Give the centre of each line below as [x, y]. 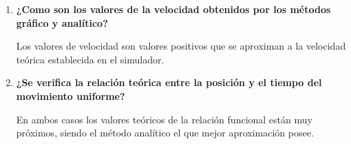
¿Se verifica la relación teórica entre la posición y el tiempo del [169, 82]
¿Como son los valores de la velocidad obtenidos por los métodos [173, 9]
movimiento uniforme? [71, 95]
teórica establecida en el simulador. [90, 59]
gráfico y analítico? [62, 22]
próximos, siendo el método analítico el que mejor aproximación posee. [165, 133]
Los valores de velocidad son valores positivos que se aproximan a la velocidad [181, 46]
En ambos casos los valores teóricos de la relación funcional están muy [164, 119]
